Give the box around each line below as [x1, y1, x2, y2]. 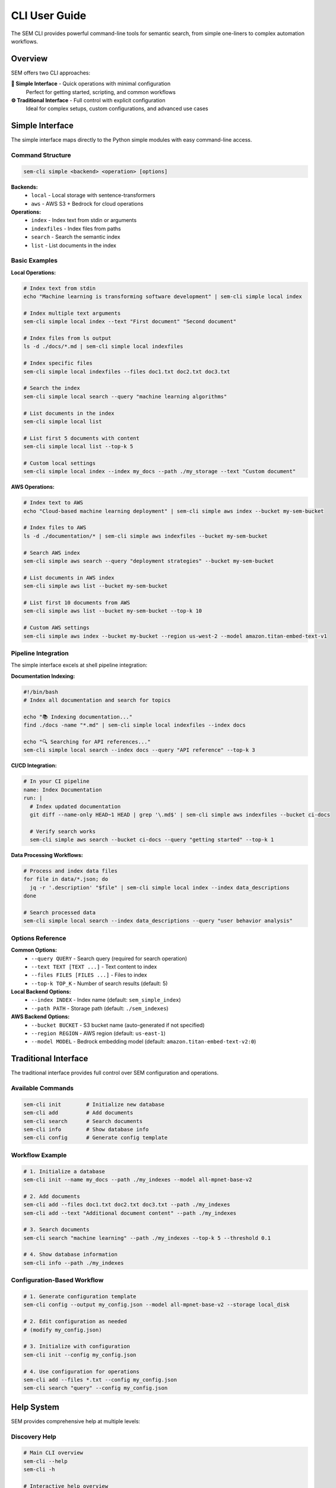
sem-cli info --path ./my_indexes [23, 1259, 124, 1266]
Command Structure [11, 151, 71, 160]
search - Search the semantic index [31, 233, 121, 240]
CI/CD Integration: [11, 762, 57, 769]
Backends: [11, 183, 38, 190]
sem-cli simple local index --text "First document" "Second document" [23, 318, 237, 325]
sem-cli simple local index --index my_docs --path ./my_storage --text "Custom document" [23, 468, 296, 475]
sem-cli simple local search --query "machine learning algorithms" [23, 393, 227, 400]
